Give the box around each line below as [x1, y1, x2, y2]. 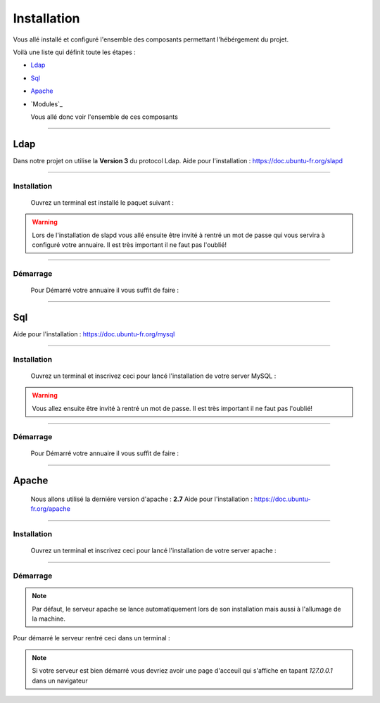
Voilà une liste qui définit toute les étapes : [13, 48, 137, 56]
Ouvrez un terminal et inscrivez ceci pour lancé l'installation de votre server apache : [30, 546, 277, 555]
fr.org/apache [30, 505, 70, 513]
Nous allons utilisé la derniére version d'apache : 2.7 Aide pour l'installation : [30, 495, 253, 503]
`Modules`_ [30, 99, 63, 108]
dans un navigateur [32, 676, 88, 685]
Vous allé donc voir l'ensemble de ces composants [30, 113, 179, 121]
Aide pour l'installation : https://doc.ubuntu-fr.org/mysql [13, 329, 175, 338]
